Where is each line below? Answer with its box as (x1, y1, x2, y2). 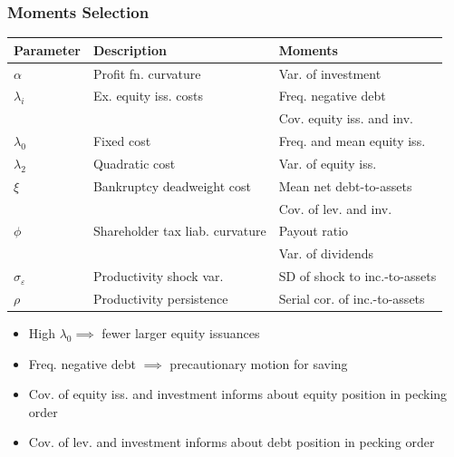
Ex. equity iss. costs (92, 86, 203, 105)
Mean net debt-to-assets (278, 176, 412, 195)
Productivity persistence (92, 289, 228, 307)
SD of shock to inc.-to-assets (278, 267, 437, 286)
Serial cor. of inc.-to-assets (278, 289, 425, 307)
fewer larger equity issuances (101, 324, 260, 343)
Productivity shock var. (92, 267, 224, 286)
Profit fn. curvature (92, 63, 201, 83)
